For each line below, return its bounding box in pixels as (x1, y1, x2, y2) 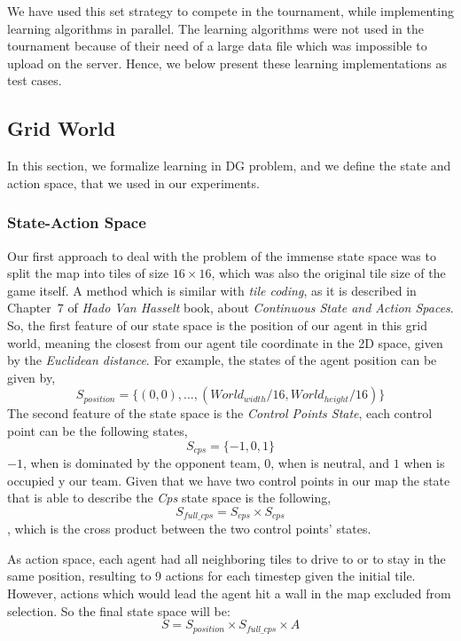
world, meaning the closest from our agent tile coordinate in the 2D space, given (7, 333, 443, 352)
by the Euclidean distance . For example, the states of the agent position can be (7, 351, 437, 369)
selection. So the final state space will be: (7, 601, 230, 620)
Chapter (7, 298, 51, 317)
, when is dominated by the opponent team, (22, 453, 261, 471)
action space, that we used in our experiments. (7, 173, 260, 192)
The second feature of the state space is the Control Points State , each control (7, 404, 433, 423)
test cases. (7, 71, 62, 90)
